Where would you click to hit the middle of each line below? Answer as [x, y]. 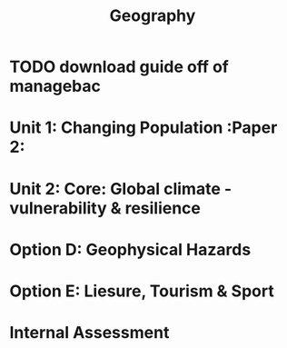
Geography [153, 16]
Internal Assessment [89, 333]
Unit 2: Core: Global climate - [121, 189]
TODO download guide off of [119, 67]
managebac [55, 86]
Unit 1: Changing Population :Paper [143, 128]
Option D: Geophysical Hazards [130, 249]
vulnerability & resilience [105, 208]
